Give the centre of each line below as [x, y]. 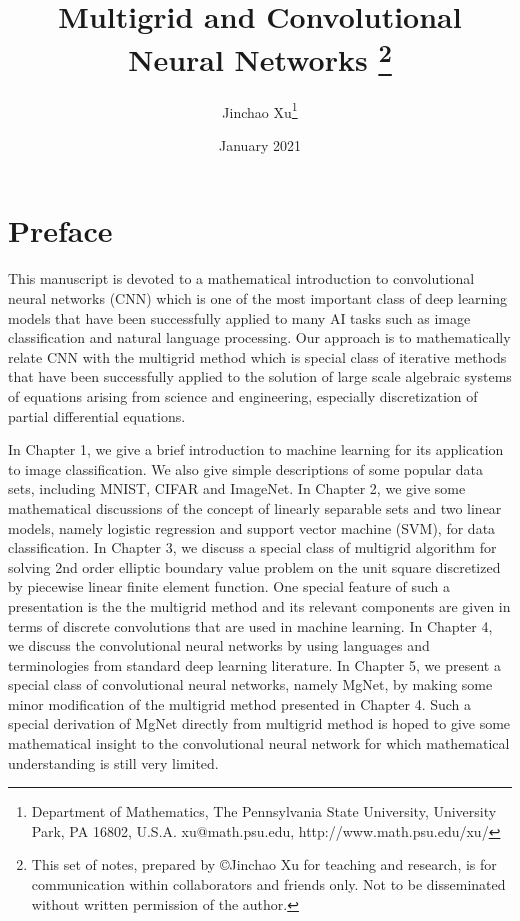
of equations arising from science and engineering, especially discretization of [243, 395]
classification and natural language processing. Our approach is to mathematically [259, 337]
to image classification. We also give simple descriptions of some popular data [246, 468]
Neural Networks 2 [260, 57]
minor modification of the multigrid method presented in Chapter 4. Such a [240, 703]
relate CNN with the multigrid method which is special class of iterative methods [257, 356]
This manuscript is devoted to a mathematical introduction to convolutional [241, 278]
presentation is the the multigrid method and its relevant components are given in [259, 605]
